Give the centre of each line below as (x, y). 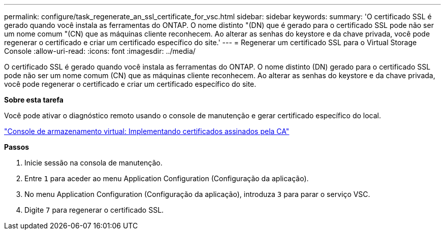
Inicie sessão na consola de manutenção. (93, 163)
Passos (17, 147)
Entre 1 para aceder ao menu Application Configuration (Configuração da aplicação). (167, 178)
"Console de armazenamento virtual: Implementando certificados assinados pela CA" (147, 131)
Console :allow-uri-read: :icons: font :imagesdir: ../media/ (100, 51)
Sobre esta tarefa (34, 100)
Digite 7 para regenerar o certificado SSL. (94, 210)
